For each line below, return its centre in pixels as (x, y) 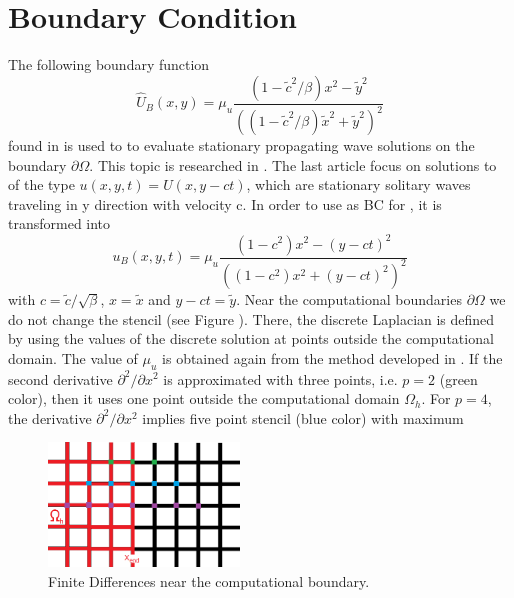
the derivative (50, 417)
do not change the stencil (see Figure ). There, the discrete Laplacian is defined (251, 318)
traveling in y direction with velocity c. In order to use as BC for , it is (225, 203)
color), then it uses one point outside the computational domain (204, 398)
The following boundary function (109, 64)
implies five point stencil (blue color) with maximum (303, 417)
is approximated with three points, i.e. (280, 378)
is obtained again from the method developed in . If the (332, 357)
